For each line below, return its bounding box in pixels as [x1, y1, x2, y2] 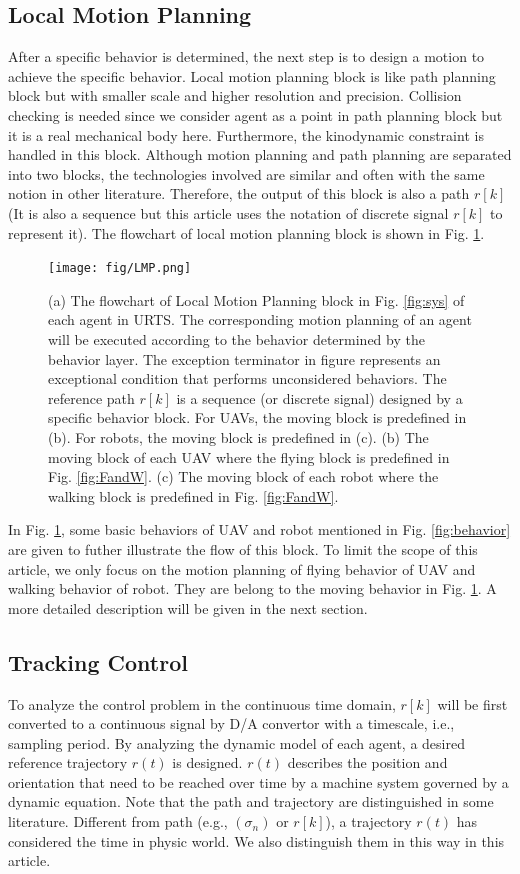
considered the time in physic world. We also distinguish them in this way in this [8, 830, 505, 851]
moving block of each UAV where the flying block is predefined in [48, 446, 450, 467]
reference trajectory [8, 752, 128, 773]
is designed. [172, 752, 243, 773]
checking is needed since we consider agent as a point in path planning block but [8, 104, 503, 125]
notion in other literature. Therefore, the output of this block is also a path [8, 183, 470, 204]
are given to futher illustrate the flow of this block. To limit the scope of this [8, 538, 478, 559]
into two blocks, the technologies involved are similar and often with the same [8, 163, 485, 184]
